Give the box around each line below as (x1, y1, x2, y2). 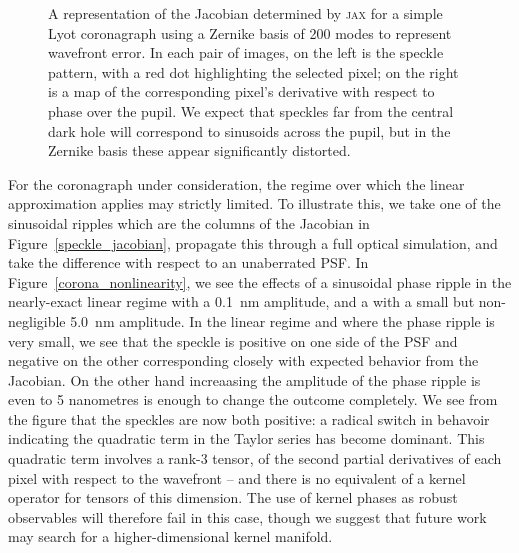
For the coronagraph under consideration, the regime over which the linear (8, 173, 465, 194)
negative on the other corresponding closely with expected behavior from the (8, 350, 479, 371)
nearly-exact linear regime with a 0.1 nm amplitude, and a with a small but (8, 291, 475, 312)
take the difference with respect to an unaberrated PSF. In (8, 252, 369, 273)
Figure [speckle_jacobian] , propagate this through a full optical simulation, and (8, 232, 498, 253)
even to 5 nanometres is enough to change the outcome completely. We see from (8, 389, 498, 410)
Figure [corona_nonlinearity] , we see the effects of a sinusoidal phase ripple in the (8, 271, 512, 292)
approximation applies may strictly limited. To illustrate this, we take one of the (8, 193, 501, 214)
